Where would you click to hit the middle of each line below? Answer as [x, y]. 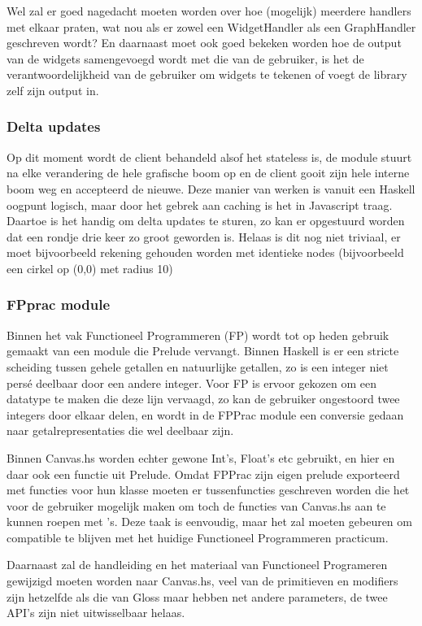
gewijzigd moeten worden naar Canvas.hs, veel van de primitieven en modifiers [202, 581]
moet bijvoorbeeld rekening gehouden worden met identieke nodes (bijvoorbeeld [205, 252]
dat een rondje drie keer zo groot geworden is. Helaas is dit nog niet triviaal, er [204, 236]
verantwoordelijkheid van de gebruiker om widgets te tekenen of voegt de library [207, 74]
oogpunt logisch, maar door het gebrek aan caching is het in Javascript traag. [200, 204]
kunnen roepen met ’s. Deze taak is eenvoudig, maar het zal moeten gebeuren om [209, 522]
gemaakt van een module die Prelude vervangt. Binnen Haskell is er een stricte [203, 351]
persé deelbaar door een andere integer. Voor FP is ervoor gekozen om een [192, 383]
